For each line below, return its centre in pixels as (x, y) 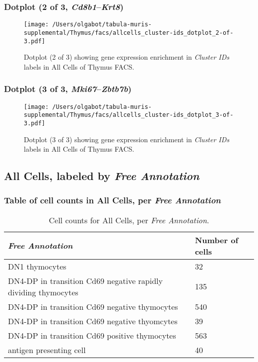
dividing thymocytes (43, 292)
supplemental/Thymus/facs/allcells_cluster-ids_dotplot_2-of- (129, 33)
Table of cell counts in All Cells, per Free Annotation (112, 200)
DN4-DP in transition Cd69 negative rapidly (86, 280)
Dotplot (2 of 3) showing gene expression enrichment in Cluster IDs (127, 57)
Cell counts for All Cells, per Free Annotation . (129, 220)
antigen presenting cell (47, 350)
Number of (217, 240)
